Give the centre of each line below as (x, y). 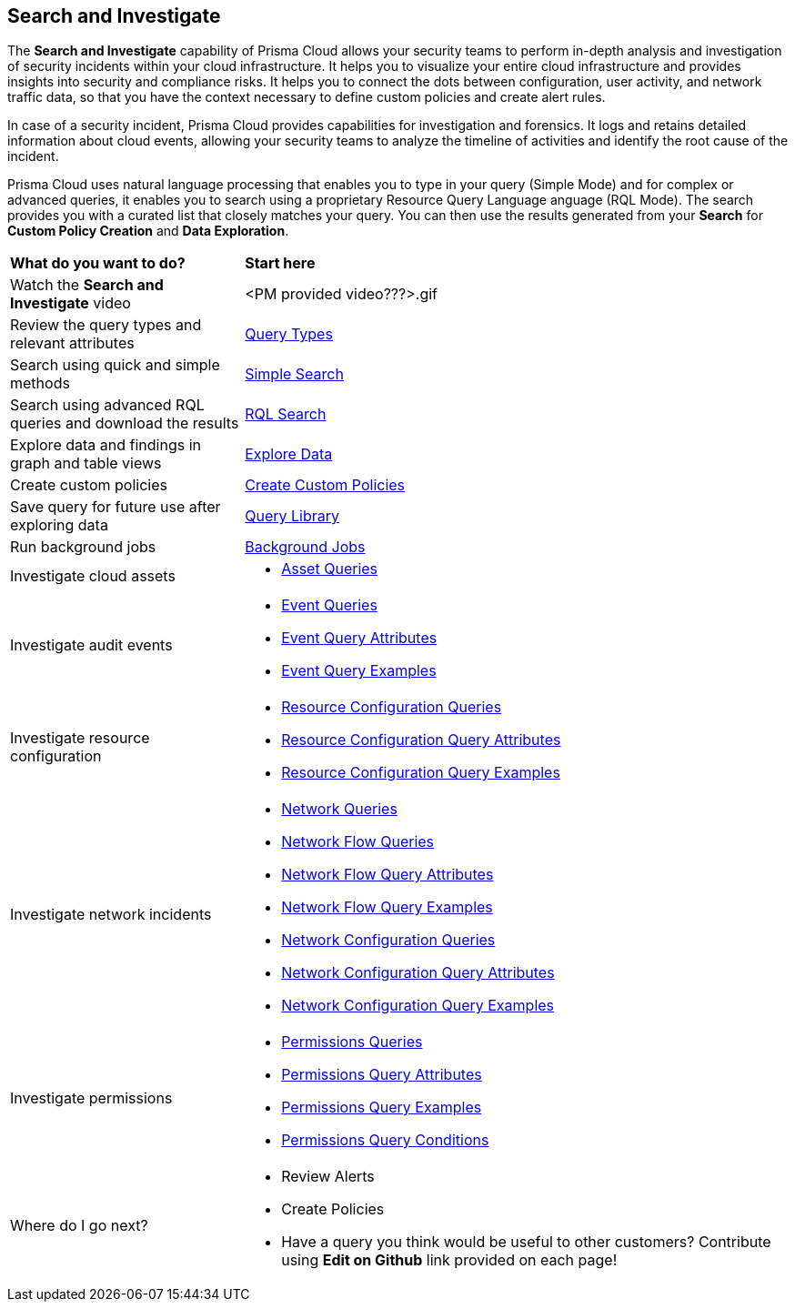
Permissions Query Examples (382, 1108)
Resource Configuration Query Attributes (421, 740)
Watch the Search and (87, 285)
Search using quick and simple (115, 365)
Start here (280, 263)
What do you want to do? (98, 263)
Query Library (292, 516)
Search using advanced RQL (107, 405)
